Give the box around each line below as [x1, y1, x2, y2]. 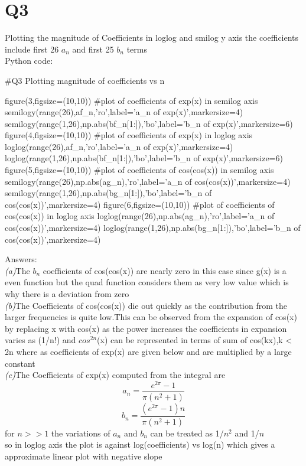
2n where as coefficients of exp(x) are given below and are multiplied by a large [5, 345, 292, 357]
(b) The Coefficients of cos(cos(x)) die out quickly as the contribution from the [5, 299, 287, 311]
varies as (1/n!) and [5, 334, 76, 346]
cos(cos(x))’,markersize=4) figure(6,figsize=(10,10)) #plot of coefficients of [5, 198, 275, 210]
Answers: [5, 253, 37, 265]
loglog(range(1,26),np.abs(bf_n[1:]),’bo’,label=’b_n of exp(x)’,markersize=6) [5, 152, 283, 164]
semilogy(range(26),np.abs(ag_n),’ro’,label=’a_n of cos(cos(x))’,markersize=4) [5, 175, 291, 187]
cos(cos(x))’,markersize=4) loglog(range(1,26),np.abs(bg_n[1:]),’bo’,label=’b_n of [5, 221, 301, 234]
